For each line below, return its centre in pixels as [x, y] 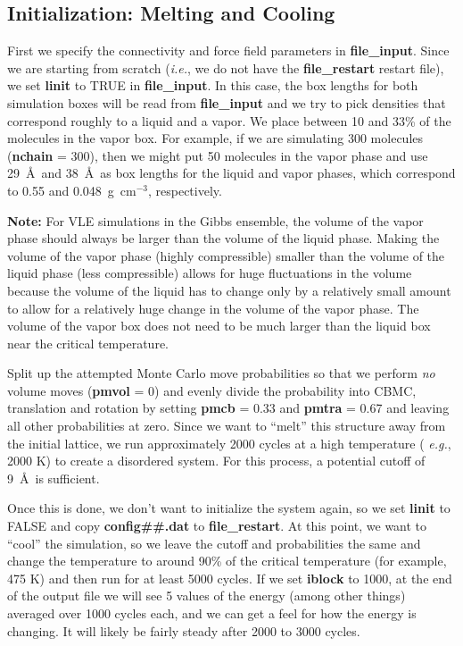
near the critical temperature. [88, 343]
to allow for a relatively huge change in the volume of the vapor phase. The [213, 308]
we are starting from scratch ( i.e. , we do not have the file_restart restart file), [226, 67]
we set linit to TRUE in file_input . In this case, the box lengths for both [213, 85]
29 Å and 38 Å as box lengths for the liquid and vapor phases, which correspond [231, 173]
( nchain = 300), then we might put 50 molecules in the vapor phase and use [218, 155]
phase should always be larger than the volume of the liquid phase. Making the [223, 238]
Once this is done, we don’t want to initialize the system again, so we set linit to [229, 508]
